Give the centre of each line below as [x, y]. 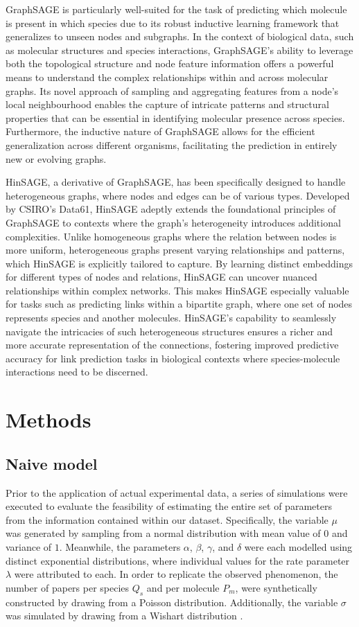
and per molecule [183, 587]
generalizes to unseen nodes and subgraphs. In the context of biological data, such [180, 36]
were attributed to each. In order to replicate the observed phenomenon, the [176, 574]
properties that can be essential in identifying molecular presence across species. [175, 117]
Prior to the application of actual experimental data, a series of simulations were [177, 492]
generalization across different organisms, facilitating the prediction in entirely [172, 144]
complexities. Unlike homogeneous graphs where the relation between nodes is [171, 236]
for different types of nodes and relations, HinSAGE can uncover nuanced [161, 277]
